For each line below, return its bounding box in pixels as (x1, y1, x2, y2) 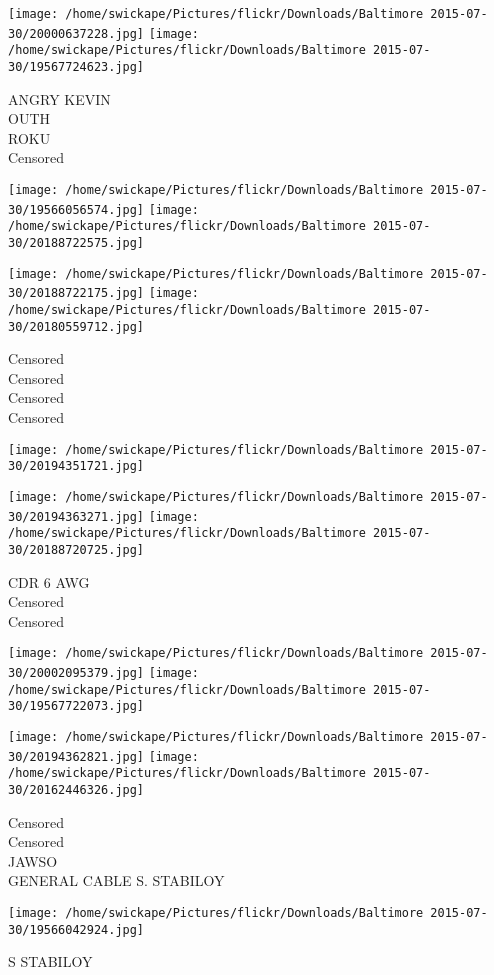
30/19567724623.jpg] (8, 59, 145, 74)
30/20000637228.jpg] (8, 26, 145, 41)
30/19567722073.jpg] (8, 699, 145, 714)
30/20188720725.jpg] (8, 542, 145, 557)
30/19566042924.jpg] (8, 922, 145, 937)
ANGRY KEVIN (8, 88, 111, 109)
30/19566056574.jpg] (8, 202, 145, 217)
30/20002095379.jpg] (8, 666, 145, 680)
